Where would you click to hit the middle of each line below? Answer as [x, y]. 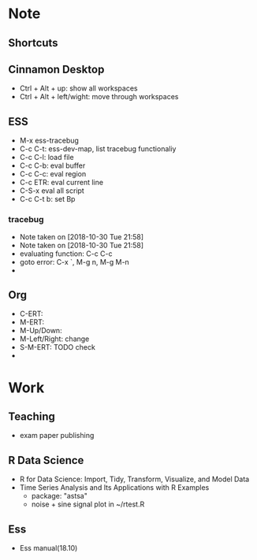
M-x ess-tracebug [49, 141]
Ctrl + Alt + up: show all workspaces [78, 88]
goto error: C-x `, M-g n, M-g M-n [74, 261]
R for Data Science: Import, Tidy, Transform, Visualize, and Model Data [134, 479]
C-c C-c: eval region [53, 174]
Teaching [32, 416]
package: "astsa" [60, 496]
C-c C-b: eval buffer [52, 165]
